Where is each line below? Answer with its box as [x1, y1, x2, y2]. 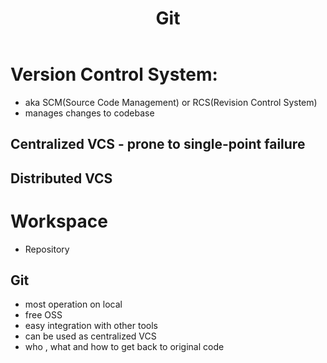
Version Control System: [10, 63, 218, 86]
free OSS [24, 309, 63, 321]
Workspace [10, 210, 108, 232]
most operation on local [24, 298, 123, 311]
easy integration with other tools [24, 320, 158, 332]
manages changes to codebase [24, 107, 155, 119]
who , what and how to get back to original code [24, 341, 225, 353]
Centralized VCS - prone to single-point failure [10, 136, 306, 153]
